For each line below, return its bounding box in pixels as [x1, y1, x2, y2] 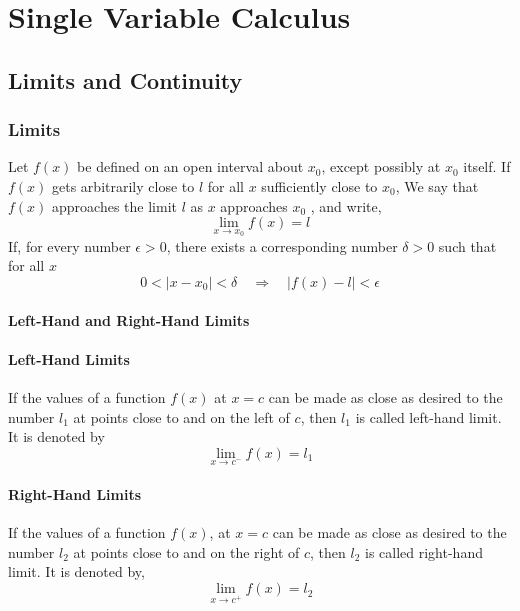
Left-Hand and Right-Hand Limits [8, 309, 250, 330]
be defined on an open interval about [77, 156, 304, 177]
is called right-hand [365, 541, 483, 562]
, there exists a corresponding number [166, 235, 398, 256]
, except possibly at [321, 156, 441, 177]
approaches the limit [52, 195, 177, 216]
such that [438, 235, 497, 256]
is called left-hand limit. [355, 406, 502, 427]
